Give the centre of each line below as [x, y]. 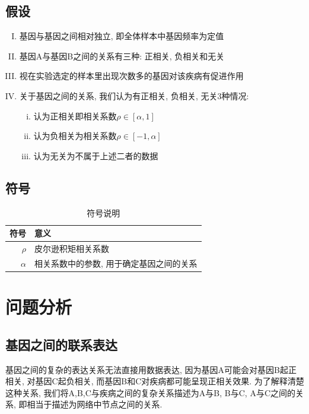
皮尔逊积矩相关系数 [72, 248]
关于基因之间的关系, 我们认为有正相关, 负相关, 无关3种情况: [134, 95]
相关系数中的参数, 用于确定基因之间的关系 [116, 263]
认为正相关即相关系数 [75, 116]
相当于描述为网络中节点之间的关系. [95, 404]
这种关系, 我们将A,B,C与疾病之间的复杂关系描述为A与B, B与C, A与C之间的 [151, 392]
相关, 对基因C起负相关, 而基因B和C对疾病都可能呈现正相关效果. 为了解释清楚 [155, 381]
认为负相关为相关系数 [75, 136]
